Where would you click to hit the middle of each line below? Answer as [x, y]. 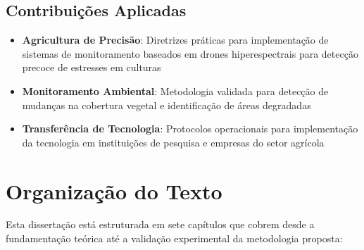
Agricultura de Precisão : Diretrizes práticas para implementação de [175, 40]
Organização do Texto [114, 190]
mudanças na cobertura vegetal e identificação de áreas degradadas [167, 105]
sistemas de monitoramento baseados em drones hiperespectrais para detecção [190, 53]
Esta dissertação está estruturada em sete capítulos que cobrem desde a [160, 224]
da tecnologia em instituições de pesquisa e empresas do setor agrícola [173, 142]
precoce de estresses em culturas [92, 67]
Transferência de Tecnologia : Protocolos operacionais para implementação [190, 129]
